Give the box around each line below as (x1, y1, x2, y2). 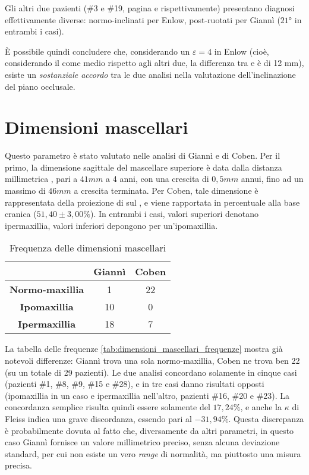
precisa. (5, 459, 33, 471)
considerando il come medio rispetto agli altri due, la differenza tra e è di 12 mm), (5, 56, 304, 69)
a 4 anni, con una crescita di (106, 172, 209, 185)
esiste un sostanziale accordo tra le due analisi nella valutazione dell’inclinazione (5, 68, 296, 80)
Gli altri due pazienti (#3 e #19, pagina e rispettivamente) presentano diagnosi (5, 2, 295, 14)
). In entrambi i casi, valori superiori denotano (90, 207, 259, 220)
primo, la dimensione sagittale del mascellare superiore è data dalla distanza (5, 161, 282, 173)
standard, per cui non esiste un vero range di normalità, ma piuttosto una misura (5, 447, 301, 460)
